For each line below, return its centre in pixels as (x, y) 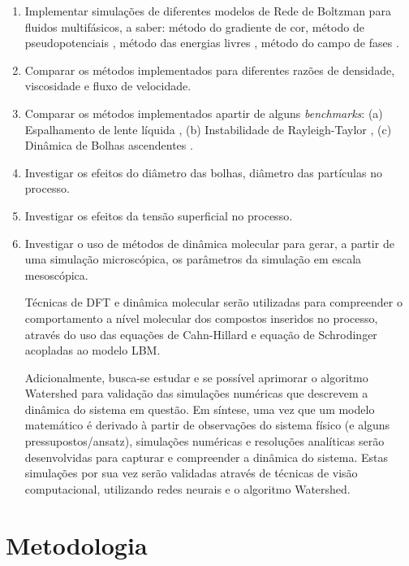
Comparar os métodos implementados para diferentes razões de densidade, (210, 70)
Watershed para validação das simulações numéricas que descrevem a (196, 393)
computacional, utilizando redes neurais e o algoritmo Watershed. (187, 488)
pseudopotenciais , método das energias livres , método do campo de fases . (212, 43)
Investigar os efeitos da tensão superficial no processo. (159, 215)
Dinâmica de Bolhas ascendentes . (109, 145)
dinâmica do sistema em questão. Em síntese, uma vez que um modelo (200, 409)
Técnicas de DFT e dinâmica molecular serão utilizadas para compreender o (213, 302)
